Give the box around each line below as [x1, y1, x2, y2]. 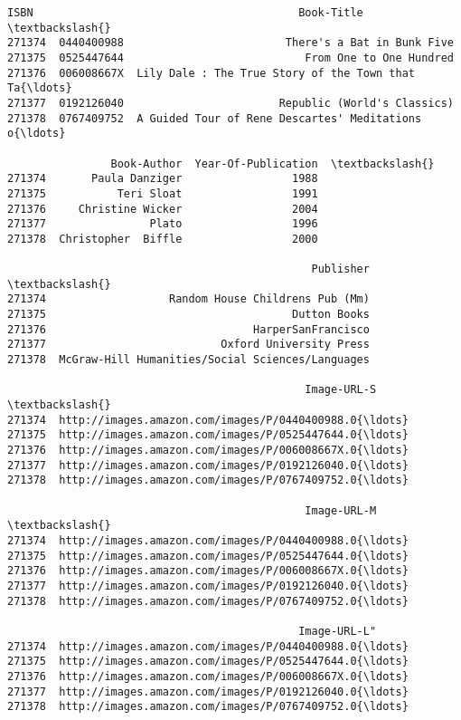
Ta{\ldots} [7, 82, 72, 95]
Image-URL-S [305, 383, 377, 397]
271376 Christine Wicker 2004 [7, 202, 318, 216]
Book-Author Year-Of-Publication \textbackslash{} [110, 157, 435, 170]
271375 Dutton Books [7, 308, 370, 322]
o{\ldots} [7, 127, 66, 140]
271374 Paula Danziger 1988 [7, 172, 318, 186]
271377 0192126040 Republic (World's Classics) [7, 96, 454, 110]
